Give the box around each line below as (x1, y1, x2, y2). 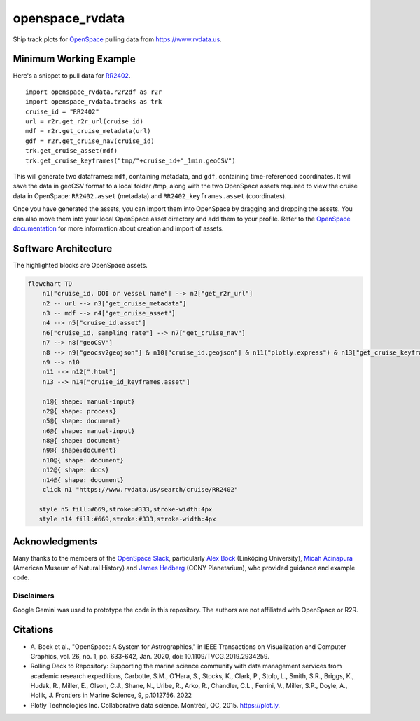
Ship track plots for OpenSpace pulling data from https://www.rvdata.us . (13, 35, 222, 43)
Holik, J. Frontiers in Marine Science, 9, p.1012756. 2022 (30, 691, 192, 700)
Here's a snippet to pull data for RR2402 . (13, 71, 131, 80)
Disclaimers (13, 591, 55, 600)
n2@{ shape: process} (42, 407, 117, 415)
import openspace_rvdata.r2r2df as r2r (25, 88, 162, 96)
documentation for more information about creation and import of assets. (13, 224, 224, 233)
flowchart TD (27, 280, 73, 287)
